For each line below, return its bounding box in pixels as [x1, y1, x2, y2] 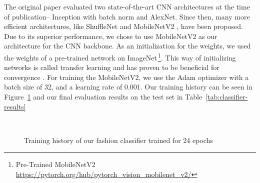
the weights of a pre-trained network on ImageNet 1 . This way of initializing [4, 50, 236, 62]
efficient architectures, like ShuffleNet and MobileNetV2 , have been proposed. [4, 21, 243, 31]
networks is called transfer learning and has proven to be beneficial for [4, 62, 219, 72]
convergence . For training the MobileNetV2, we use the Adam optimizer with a [4, 71, 249, 82]
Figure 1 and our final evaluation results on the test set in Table [4, 91, 202, 101]
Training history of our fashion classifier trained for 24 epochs [24, 134, 213, 145]
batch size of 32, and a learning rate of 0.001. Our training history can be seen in [4, 81, 253, 92]
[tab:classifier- [205, 91, 248, 101]
